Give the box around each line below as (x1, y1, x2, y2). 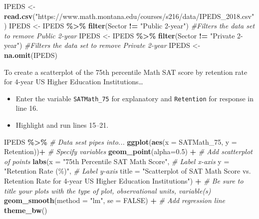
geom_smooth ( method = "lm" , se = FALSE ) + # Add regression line (4, 195, 226, 206)
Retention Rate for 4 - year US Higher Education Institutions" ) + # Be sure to (4, 175, 244, 186)
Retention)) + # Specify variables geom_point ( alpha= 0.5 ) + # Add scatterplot (4, 146, 253, 157)
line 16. (15, 103, 38, 113)
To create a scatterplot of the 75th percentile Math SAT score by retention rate (4, 66, 248, 77)
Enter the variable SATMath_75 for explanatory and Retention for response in (15, 93, 254, 103)
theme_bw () (4, 205, 47, 215)
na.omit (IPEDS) (4, 49, 57, 60)
